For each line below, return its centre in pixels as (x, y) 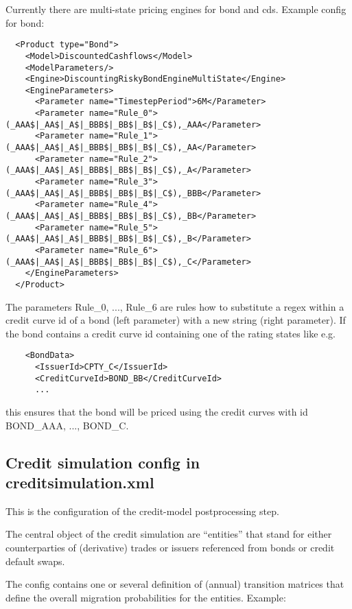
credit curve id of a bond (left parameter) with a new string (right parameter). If (176, 320)
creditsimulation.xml (80, 482)
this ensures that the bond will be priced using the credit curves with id (157, 412)
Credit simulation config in (103, 462)
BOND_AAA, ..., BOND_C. (67, 425)
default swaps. (35, 561)
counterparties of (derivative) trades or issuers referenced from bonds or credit (170, 547)
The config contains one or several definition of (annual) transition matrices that (175, 584)
